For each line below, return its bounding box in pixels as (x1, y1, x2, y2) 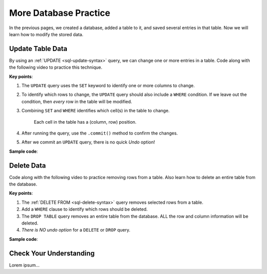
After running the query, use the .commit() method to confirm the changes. (21, 130, 178, 136)
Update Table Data (9, 45, 68, 53)
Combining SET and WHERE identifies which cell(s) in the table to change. (21, 108, 170, 114)
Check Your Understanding (9, 249, 95, 257)
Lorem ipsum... (9, 262, 40, 268)
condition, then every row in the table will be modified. (21, 98, 133, 104)
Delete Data (9, 161, 46, 170)
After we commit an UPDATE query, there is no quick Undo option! (21, 139, 155, 145)
